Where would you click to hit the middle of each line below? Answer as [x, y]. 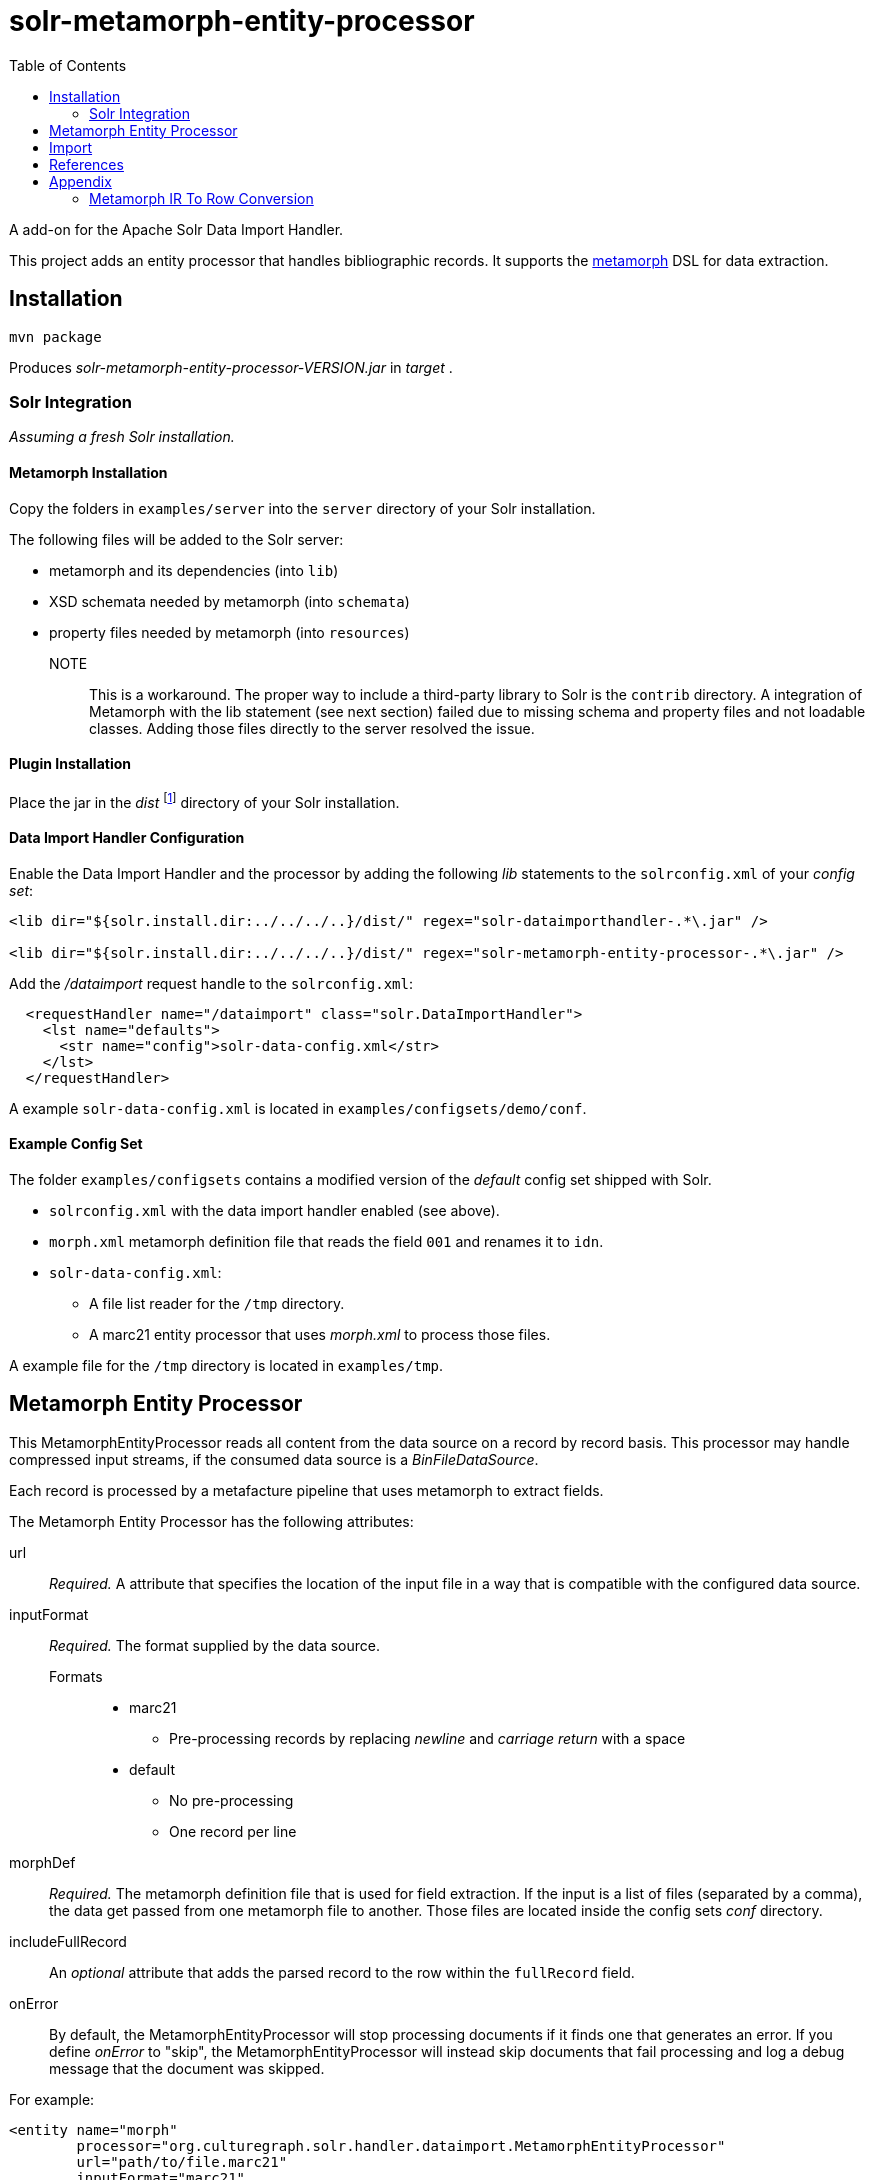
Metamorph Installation [88, 472]
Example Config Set [76, 1144]
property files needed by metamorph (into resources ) [229, 632]
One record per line [233, 1831]
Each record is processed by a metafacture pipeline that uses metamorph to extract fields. [306, 1490]
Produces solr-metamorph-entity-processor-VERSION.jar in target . [231, 367]
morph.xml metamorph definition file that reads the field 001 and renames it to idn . [326, 1241]
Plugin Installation [70, 764]
